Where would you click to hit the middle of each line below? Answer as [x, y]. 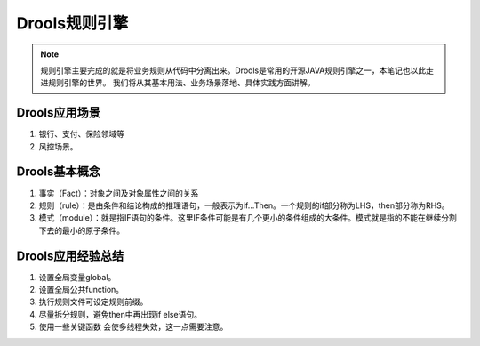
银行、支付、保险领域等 [81, 134]
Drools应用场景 [59, 113]
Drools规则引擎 [72, 23]
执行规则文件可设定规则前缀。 [93, 302]
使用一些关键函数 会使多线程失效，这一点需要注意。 [133, 327]
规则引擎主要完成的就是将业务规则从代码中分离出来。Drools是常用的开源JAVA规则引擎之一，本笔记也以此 [233, 70]
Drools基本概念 [59, 172]
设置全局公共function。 [81, 290]
